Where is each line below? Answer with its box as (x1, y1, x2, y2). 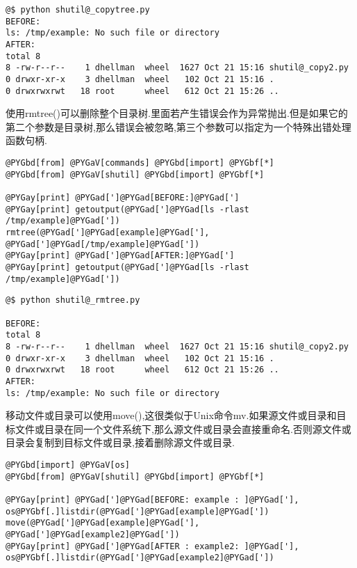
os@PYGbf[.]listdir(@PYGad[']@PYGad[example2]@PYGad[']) (6, 553, 274, 563)
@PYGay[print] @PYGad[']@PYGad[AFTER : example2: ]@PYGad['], (6, 541, 299, 551)
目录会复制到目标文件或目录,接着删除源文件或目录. (6, 435, 235, 450)
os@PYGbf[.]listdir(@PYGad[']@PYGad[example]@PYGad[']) (6, 506, 269, 516)
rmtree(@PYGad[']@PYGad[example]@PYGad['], (6, 227, 210, 237)
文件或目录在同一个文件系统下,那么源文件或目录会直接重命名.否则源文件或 (15, 421, 351, 436)
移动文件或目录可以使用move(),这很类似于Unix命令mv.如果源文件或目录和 (6, 408, 337, 423)
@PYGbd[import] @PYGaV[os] (6, 459, 130, 470)
